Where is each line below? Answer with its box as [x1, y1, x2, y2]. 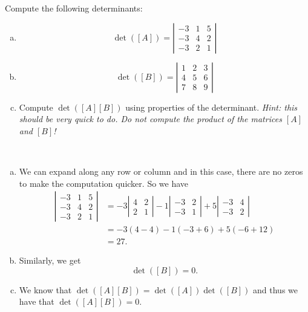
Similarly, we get [19, 254, 81, 267]
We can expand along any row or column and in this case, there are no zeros [19, 164, 303, 177]
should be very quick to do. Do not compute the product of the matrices [19, 112, 282, 125]
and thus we [253, 283, 298, 296]
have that [19, 295, 54, 308]
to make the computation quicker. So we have [19, 177, 189, 189]
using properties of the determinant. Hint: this [125, 100, 298, 113]
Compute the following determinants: [5, 2, 143, 14]
